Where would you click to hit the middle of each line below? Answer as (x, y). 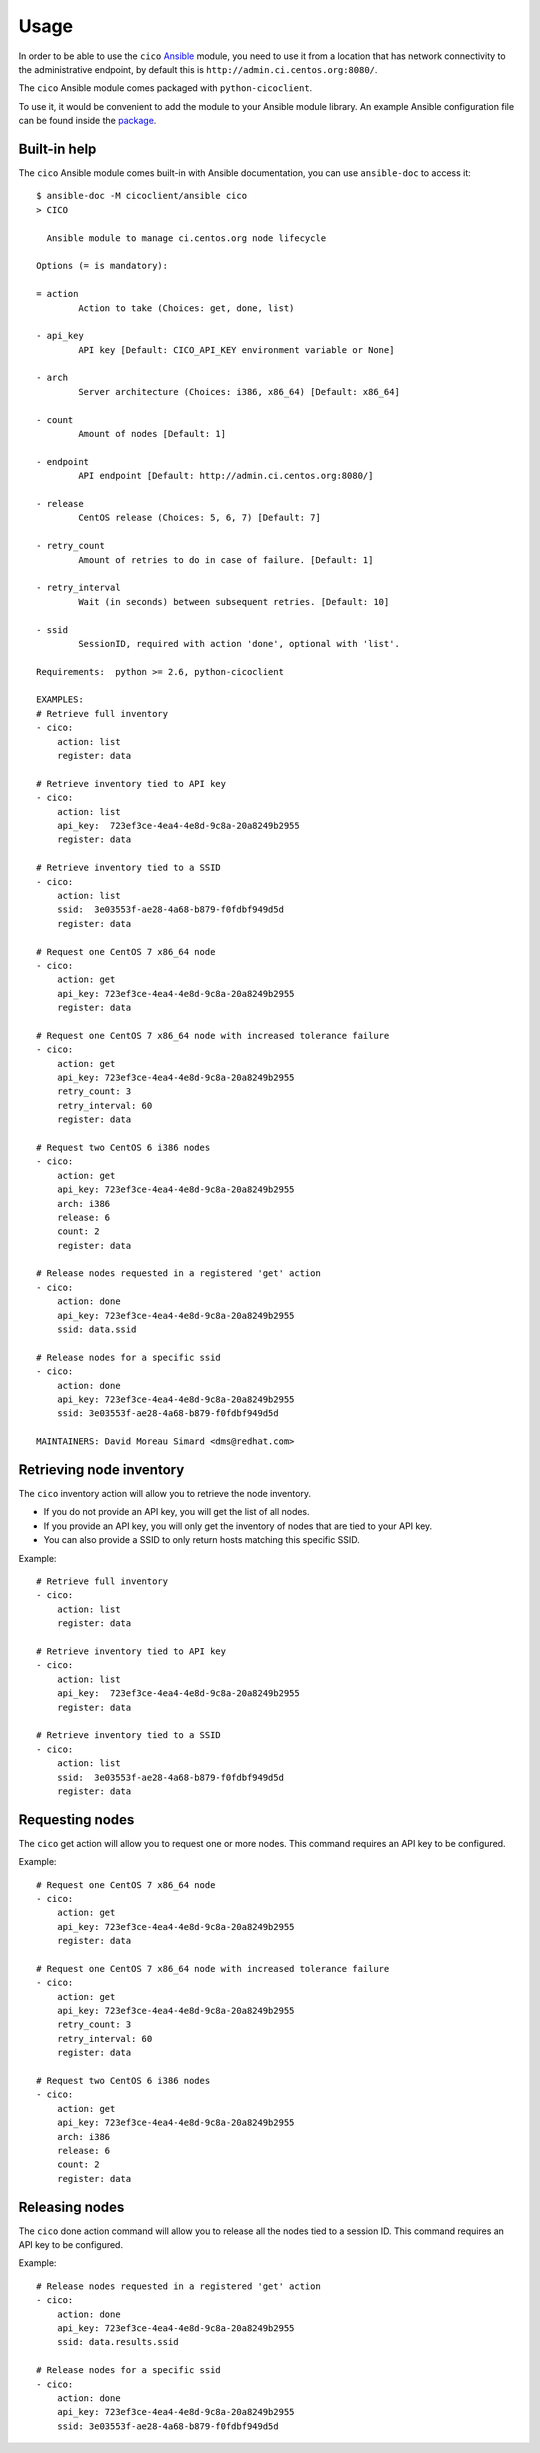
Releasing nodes (71, 2206)
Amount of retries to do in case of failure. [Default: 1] (226, 559)
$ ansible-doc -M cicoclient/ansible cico (142, 196)
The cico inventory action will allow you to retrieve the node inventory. (165, 1494)
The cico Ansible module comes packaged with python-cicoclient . (165, 88)
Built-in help (57, 148)
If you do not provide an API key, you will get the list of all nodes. (176, 1512)
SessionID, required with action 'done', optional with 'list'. (239, 643)
